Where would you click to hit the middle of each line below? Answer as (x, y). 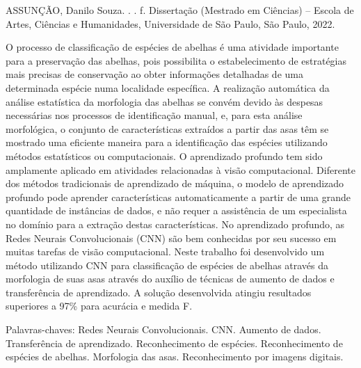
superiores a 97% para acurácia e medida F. (99, 306)
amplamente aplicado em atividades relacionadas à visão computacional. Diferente (180, 169)
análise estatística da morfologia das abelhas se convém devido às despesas (165, 101)
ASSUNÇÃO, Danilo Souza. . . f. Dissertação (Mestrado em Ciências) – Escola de (180, 10)
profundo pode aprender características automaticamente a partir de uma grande (178, 197)
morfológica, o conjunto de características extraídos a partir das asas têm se (167, 128)
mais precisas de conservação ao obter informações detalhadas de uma (154, 74)
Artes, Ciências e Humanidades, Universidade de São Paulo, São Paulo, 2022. (170, 23)
